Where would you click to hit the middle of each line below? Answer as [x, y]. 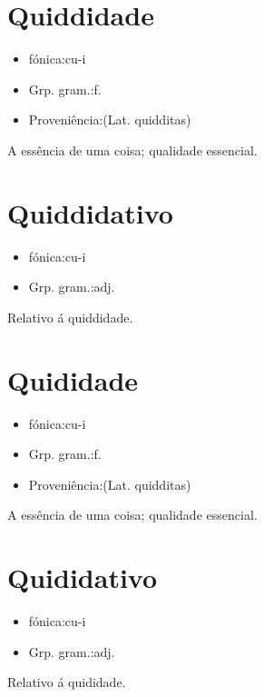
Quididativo [83, 578]
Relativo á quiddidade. [70, 317]
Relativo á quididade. [67, 682]
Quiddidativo [90, 212]
